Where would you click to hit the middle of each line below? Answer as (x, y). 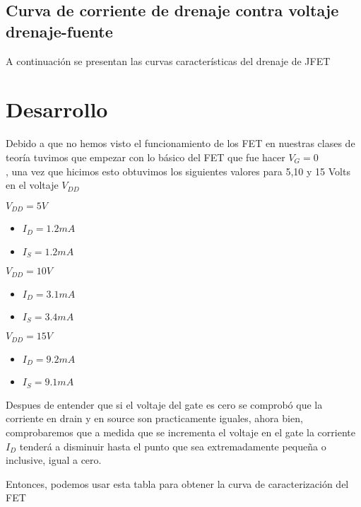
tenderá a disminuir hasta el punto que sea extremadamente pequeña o (173, 446)
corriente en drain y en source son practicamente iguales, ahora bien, (154, 418)
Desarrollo (57, 109)
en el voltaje (32, 185)
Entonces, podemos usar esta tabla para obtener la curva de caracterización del (177, 483)
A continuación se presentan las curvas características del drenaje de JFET (168, 60)
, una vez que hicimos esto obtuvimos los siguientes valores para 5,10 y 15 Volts (178, 171)
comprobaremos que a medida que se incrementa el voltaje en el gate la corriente (180, 432)
